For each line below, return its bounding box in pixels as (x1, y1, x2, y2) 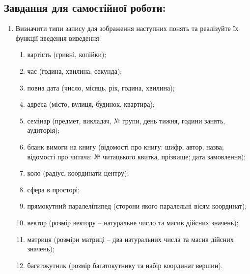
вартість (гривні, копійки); (27, 49, 107, 60)
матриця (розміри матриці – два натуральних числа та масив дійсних (27, 234, 234, 244)
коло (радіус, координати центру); (27, 168, 129, 178)
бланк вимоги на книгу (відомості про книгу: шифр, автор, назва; (27, 141, 224, 152)
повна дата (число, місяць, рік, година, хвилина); (27, 82, 175, 92)
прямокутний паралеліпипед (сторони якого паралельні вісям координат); (27, 201, 247, 211)
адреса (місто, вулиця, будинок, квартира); (27, 99, 155, 109)
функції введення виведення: (15, 32, 101, 43)
